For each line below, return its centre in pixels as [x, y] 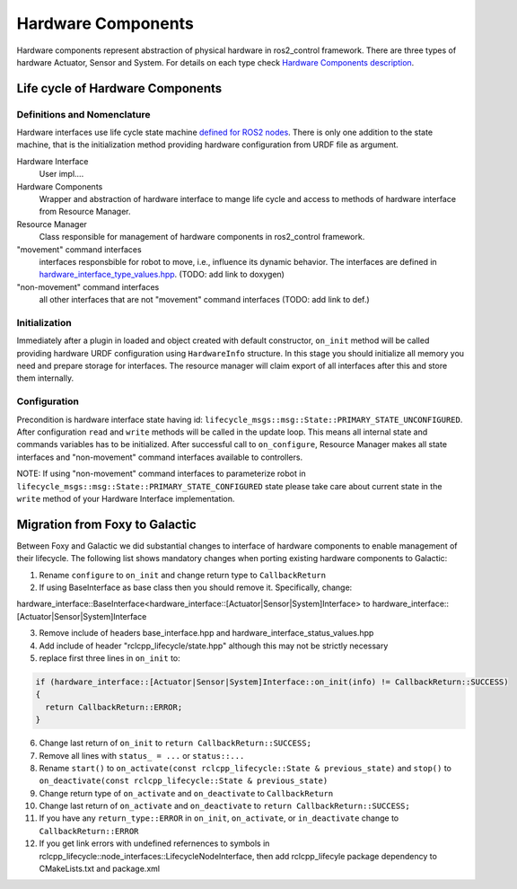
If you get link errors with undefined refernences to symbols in [154, 843]
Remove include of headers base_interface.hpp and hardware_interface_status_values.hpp [206, 633]
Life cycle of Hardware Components [119, 88]
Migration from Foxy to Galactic [106, 524]
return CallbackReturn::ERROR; [114, 707]
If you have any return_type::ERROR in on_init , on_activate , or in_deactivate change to [219, 818]
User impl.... [61, 174]
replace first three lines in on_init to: [110, 658]
